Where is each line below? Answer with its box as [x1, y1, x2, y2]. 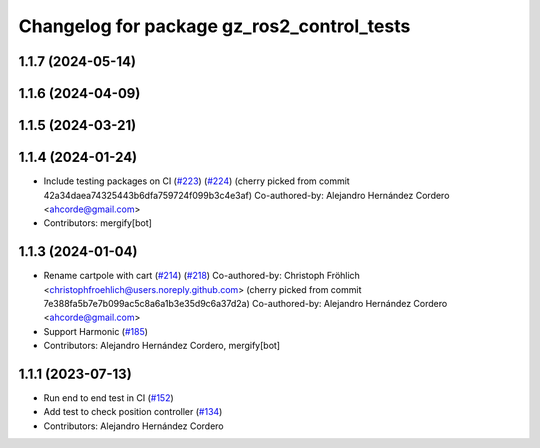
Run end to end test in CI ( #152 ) [43, 392, 174, 404]
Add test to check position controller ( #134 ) [43, 406, 223, 418]
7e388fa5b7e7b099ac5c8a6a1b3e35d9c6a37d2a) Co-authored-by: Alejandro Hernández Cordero [43, 297, 448, 309]
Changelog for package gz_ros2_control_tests [18, 15, 411, 37]
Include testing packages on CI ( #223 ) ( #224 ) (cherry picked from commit [43, 175, 350, 187]
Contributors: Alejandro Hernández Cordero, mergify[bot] [43, 340, 280, 352]
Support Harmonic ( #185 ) [43, 325, 149, 337]
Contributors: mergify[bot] [43, 217, 152, 229]
